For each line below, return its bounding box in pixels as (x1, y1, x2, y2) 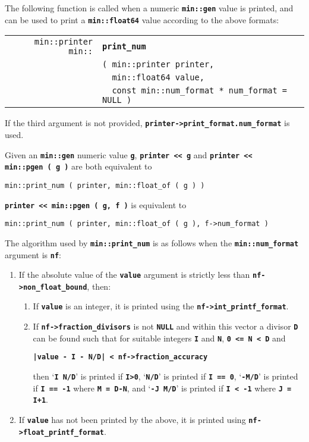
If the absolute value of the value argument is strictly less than (18, 268, 250, 281)
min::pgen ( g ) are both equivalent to (5, 160, 152, 173)
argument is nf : (5, 248, 61, 261)
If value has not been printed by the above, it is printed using (18, 413, 246, 426)
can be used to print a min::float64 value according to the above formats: (5, 13, 279, 26)
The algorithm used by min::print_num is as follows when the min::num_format (5, 236, 299, 249)
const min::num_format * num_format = (112, 86, 288, 96)
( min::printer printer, (102, 59, 215, 70)
